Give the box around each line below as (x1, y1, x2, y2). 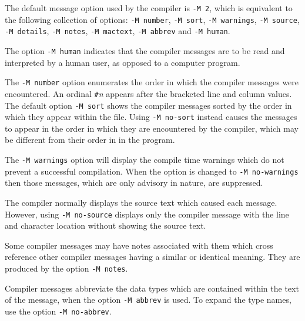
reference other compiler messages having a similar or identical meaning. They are (5, 250, 300, 263)
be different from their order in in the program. (5, 133, 175, 146)
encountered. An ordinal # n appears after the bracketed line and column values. (5, 87, 292, 99)
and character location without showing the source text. (5, 219, 206, 232)
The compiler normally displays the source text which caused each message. (5, 196, 277, 208)
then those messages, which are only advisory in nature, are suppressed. (5, 176, 263, 189)
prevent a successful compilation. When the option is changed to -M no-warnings (5, 165, 299, 177)
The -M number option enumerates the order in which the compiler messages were (5, 76, 299, 88)
